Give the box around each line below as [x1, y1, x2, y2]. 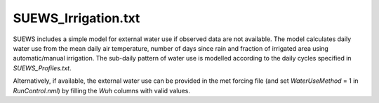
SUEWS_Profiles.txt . [13, 63, 72, 72]
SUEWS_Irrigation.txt [13, 10, 140, 26]
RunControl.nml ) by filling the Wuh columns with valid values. [13, 86, 191, 95]
